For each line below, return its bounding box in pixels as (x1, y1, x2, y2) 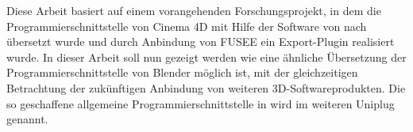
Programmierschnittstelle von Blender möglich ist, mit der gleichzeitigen (6, 64, 358, 81)
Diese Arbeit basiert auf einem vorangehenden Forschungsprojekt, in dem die (6, 2, 381, 18)
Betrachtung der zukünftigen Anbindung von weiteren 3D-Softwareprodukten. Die (6, 79, 406, 96)
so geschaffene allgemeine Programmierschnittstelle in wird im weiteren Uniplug (6, 95, 395, 111)
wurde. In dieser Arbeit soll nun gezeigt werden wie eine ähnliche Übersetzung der (6, 48, 407, 65)
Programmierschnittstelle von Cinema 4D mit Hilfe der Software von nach (6, 17, 367, 34)
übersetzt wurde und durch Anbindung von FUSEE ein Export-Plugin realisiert (6, 33, 395, 50)
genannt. (6, 111, 48, 127)
